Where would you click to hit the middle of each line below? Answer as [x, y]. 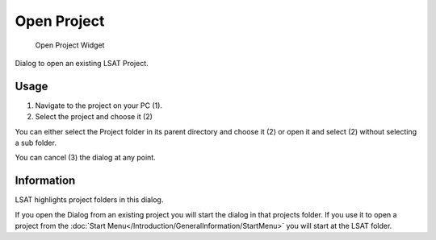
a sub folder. [36, 143]
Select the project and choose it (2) [94, 117]
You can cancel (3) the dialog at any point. [86, 158]
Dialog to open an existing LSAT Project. [82, 63]
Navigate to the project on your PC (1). [99, 106]
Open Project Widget [70, 45]
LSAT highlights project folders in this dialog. [89, 200]
